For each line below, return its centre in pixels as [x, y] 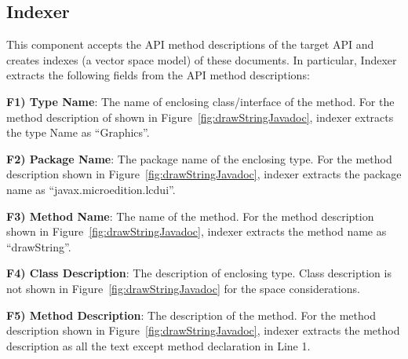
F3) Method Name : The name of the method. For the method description [190, 216]
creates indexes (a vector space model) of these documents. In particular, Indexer [202, 59]
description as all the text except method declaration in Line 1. [158, 345]
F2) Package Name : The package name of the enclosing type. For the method [199, 158]
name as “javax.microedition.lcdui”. [91, 189]
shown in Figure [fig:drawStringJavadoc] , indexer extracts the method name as [197, 231]
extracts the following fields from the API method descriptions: [158, 75]
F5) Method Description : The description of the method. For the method [191, 315]
